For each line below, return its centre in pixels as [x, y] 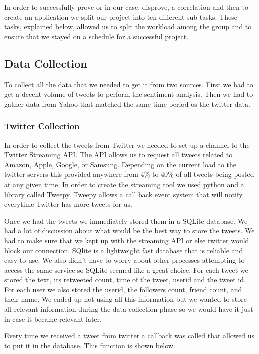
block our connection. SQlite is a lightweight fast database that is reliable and [124, 250]
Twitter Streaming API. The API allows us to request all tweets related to [118, 155]
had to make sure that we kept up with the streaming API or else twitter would [127, 240]
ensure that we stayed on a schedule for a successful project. [96, 36]
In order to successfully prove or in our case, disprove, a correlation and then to [126, 7]
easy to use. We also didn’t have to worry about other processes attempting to [124, 260]
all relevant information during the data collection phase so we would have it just [129, 309]
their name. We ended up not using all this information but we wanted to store [125, 299]
